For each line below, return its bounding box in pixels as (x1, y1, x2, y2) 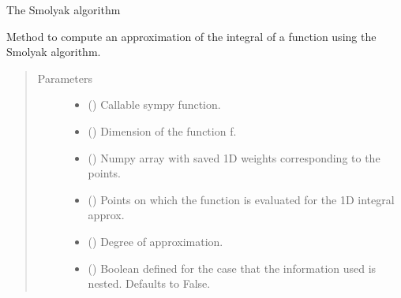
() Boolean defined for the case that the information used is (88, 259, 377, 276)
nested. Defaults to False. (88, 275, 211, 292)
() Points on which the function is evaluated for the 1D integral (88, 191, 395, 207)
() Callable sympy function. (88, 96, 221, 113)
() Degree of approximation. (88, 233, 223, 249)
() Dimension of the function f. (88, 122, 237, 139)
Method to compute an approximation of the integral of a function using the (6, 28, 377, 44)
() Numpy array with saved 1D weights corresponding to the (88, 149, 380, 166)
